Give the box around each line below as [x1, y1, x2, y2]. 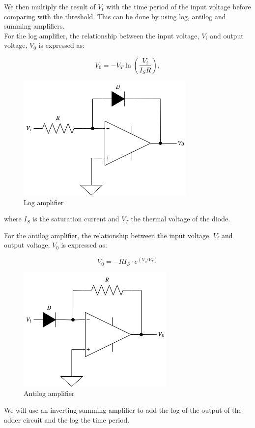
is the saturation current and [32, 214, 119, 224]
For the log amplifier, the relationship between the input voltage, [4, 30, 199, 40]
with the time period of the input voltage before [106, 1, 251, 11]
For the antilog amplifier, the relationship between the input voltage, [4, 230, 211, 240]
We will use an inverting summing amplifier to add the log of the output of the [4, 405, 242, 415]
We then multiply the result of [4, 1, 96, 11]
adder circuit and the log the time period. [4, 414, 130, 425]
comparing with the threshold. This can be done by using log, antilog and [4, 11, 226, 21]
